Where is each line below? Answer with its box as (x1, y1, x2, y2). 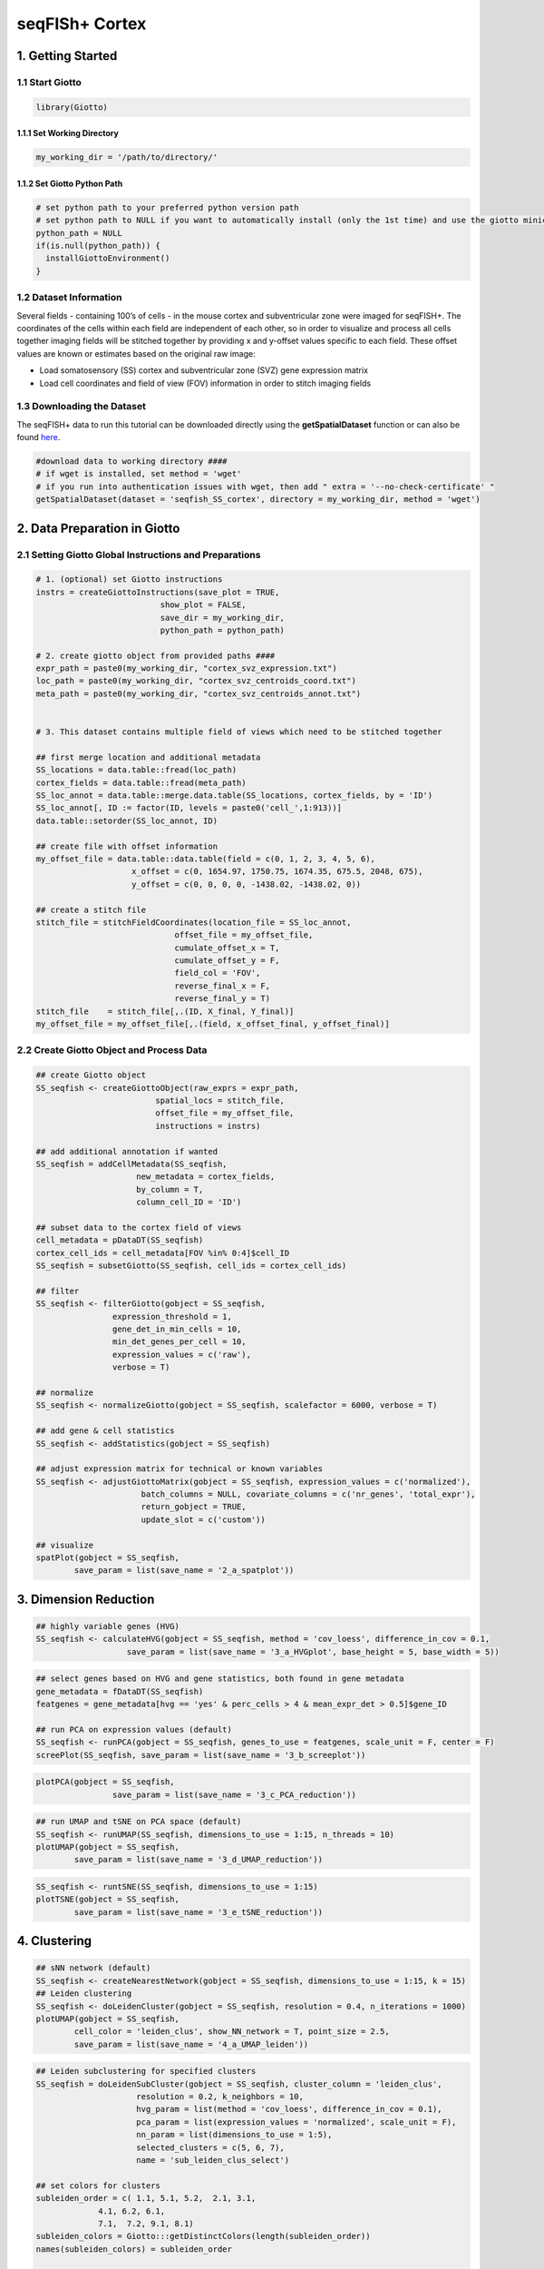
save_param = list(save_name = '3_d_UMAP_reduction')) (73, 1854, 324, 1865)
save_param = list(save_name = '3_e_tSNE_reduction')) (73, 1907, 324, 1917)
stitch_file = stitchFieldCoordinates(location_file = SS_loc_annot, (35, 917, 352, 928)
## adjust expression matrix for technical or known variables (35, 1464, 324, 1474)
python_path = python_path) (160, 624, 285, 635)
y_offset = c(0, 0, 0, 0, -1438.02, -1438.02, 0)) (131, 879, 362, 889)
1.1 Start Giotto (16, 75, 82, 88)
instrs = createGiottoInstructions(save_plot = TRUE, (35, 586, 280, 597)
